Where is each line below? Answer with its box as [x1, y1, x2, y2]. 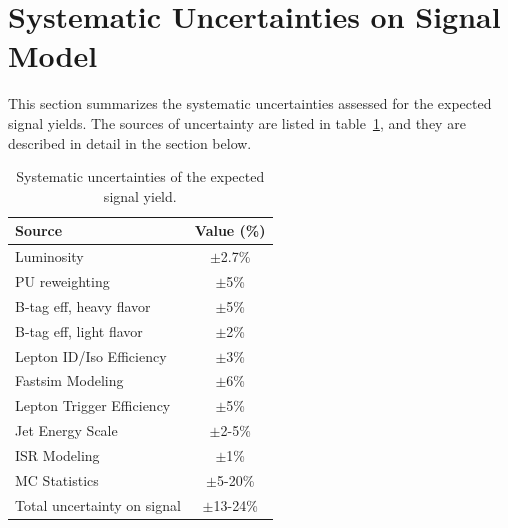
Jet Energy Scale [15, 420, 118, 441]
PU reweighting [15, 270, 110, 291]
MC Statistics [15, 469, 99, 490]
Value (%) [194, 220, 266, 241]
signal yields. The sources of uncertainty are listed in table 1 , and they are [8, 112, 466, 133]
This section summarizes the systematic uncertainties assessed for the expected [8, 93, 492, 114]
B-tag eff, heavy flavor [15, 295, 151, 316]
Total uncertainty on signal [15, 494, 181, 515]
